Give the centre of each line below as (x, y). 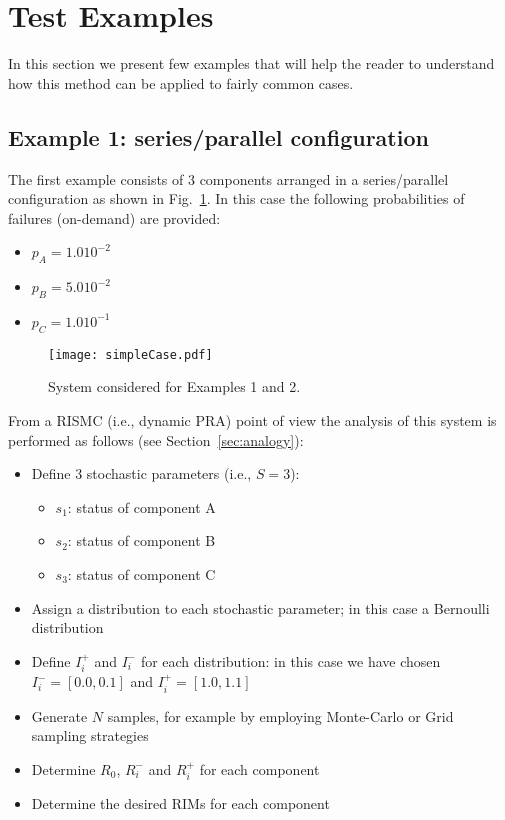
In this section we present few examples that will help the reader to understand (251, 63)
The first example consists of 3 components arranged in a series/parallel (228, 178)
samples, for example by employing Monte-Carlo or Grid (280, 715)
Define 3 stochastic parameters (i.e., (141, 473)
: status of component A (141, 506)
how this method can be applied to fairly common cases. (181, 82)
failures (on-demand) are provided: (114, 217)
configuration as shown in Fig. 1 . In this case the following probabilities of (236, 198)
